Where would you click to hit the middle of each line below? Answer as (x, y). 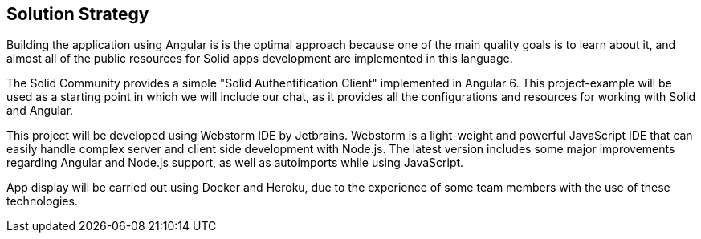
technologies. (42, 201)
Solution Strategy (78, 14)
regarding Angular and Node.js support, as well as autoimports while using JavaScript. (235, 163)
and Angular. (40, 111)
